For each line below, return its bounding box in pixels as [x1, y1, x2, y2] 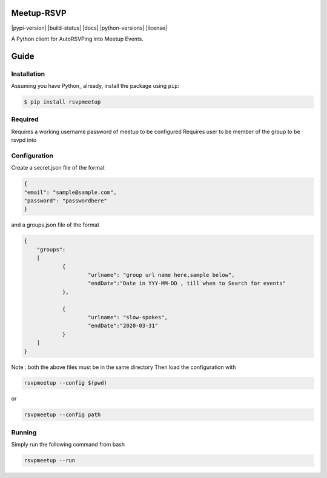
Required [11, 115, 39, 124]
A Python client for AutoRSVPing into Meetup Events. [11, 35, 144, 42]
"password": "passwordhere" [24, 198, 107, 204]
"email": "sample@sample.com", [24, 188, 117, 196]
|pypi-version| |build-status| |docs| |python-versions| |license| [11, 24, 168, 32]
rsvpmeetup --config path [24, 411, 101, 418]
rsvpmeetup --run [24, 457, 76, 464]
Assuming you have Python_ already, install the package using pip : [11, 82, 180, 90]
